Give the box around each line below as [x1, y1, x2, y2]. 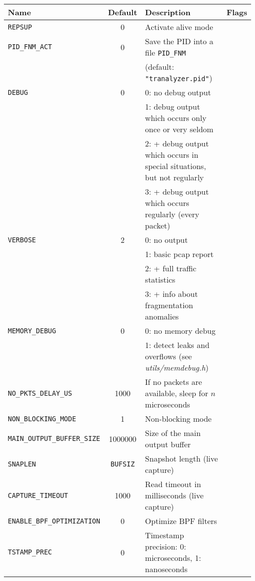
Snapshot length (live [145, 453, 218, 464]
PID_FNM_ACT [8, 43, 52, 51]
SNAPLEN [8, 460, 36, 468]
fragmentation [145, 299, 193, 311]
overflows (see [145, 350, 192, 362]
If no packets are [145, 376, 202, 387]
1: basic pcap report [145, 248, 214, 260]
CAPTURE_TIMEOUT [8, 491, 68, 499]
